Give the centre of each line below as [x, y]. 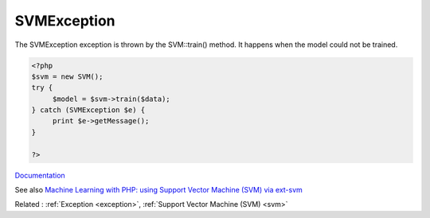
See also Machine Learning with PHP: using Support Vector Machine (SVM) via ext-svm [158, 190]
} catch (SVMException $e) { [88, 110]
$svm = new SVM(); [67, 76]
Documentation [40, 175]
